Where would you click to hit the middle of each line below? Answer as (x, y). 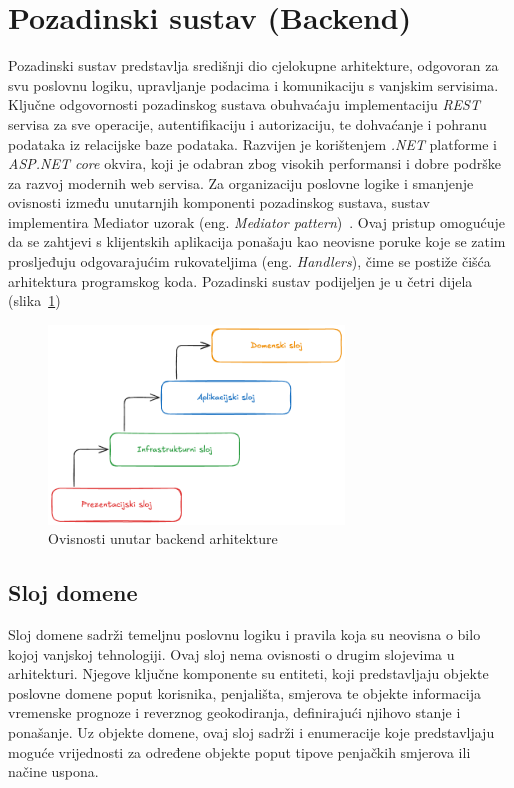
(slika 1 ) (34, 300)
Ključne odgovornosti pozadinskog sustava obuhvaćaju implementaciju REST (244, 104)
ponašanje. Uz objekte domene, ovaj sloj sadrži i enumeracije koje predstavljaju (251, 731)
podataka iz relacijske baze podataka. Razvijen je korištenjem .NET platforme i (252, 143)
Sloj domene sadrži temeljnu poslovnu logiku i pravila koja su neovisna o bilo (244, 633)
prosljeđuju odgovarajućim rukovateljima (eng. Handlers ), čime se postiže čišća (249, 261)
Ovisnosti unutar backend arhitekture (163, 538)
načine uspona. (53, 771)
